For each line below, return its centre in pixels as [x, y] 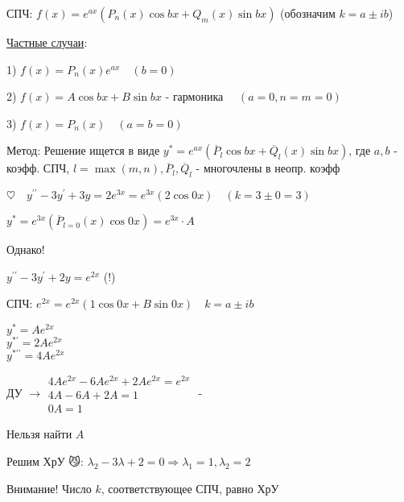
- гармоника [194, 96]
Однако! [26, 249]
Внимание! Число [49, 488]
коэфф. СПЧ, [38, 168]
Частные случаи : [47, 42]
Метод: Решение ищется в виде [83, 150]
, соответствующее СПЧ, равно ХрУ [190, 488]
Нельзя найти [39, 434]
